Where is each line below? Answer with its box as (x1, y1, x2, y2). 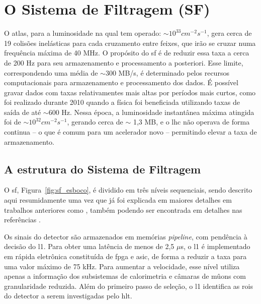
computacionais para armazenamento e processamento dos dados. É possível (4, 77, 238, 88)
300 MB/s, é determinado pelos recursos (105, 67, 229, 78)
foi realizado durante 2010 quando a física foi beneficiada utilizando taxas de (4, 97, 240, 107)
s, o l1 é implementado (181, 241, 250, 252)
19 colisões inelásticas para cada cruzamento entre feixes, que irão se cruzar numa (4, 37, 256, 48)
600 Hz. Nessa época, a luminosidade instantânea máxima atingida (48, 106, 254, 117)
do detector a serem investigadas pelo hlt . (4, 290, 132, 301)
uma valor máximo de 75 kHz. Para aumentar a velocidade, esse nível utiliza (4, 261, 240, 271)
